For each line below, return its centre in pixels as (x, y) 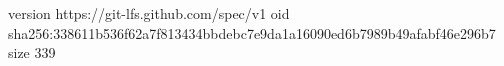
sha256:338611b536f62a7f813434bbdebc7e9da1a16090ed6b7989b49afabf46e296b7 (252, 32)
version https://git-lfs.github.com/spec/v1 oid (149, 13)
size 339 (32, 52)
